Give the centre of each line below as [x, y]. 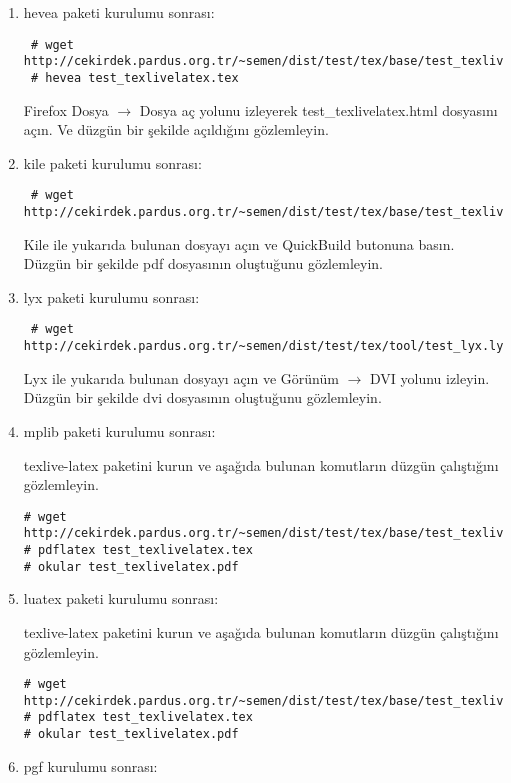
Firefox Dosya [66, 109]
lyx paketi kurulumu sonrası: [111, 296]
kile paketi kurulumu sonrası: [112, 162]
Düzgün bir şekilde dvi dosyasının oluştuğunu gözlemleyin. [202, 397]
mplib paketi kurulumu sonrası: [119, 430]
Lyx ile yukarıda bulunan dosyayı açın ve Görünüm [181, 377]
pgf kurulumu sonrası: [90, 765]
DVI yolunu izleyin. [429, 377]
